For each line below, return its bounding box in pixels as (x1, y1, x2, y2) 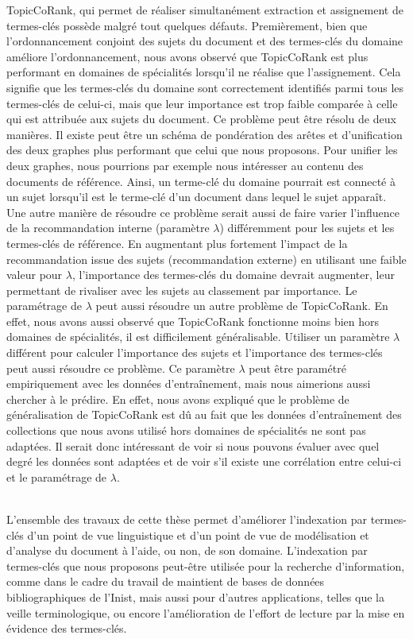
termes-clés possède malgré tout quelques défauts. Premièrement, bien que (6, 17, 368, 33)
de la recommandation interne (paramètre (6, 219, 210, 236)
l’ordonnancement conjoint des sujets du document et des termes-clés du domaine (6, 33, 403, 49)
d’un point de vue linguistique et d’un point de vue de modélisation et (27, 526, 369, 543)
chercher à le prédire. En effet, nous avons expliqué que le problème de (6, 390, 349, 407)
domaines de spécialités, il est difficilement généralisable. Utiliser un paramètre (6, 328, 390, 345)
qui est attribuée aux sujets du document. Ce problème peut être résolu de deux (6, 110, 396, 127)
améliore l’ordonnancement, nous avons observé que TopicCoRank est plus (6, 48, 369, 64)
